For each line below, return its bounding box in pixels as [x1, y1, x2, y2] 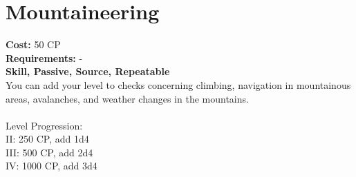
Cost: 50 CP [6, 37, 61, 52]
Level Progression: [6, 118, 83, 132]
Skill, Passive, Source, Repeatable [6, 64, 170, 79]
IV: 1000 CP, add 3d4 [6, 158, 97, 173]
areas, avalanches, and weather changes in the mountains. [6, 91, 249, 105]
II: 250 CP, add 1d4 [6, 132, 89, 146]
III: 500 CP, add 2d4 [6, 145, 93, 159]
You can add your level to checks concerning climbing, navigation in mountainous [6, 77, 351, 92]
